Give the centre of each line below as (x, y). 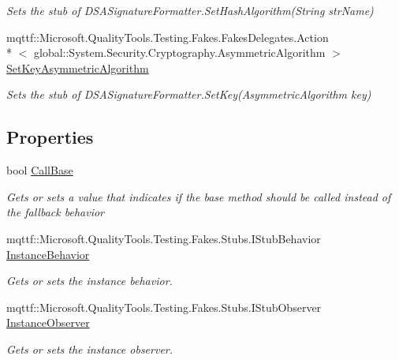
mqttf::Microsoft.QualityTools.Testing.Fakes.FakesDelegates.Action (168, 37)
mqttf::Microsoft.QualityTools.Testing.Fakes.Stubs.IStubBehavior (164, 238)
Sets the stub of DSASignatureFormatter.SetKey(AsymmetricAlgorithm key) (189, 94)
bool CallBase (40, 170)
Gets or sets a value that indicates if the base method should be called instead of (199, 196)
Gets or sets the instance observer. (90, 349)
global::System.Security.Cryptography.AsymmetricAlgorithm (179, 52)
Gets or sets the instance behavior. (89, 281)
